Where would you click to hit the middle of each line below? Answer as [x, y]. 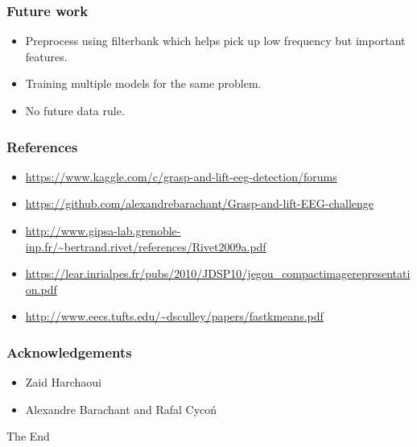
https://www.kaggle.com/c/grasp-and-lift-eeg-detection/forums [181, 176]
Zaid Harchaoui [63, 382]
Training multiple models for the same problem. [143, 83]
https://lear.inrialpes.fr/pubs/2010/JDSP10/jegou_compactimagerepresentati [218, 273]
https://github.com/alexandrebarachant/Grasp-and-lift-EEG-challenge [200, 203]
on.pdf [41, 289]
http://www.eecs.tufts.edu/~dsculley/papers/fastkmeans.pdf [174, 316]
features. [46, 56]
